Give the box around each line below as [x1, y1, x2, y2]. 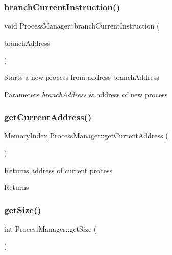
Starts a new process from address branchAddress [4, 72, 159, 82]
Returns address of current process [4, 164, 112, 175]
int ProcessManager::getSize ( [4, 223, 97, 234]
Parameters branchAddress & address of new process [4, 89, 168, 99]
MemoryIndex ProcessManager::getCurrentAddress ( [4, 130, 168, 141]
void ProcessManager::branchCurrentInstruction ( [4, 20, 160, 31]
